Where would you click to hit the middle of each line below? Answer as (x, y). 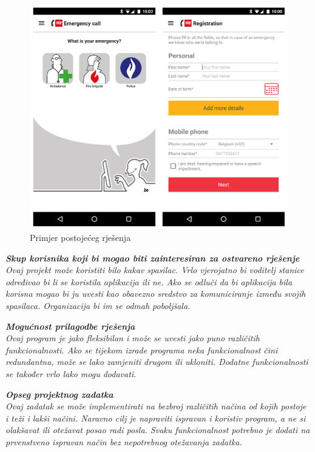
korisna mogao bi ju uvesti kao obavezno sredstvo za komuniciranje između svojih (156, 294)
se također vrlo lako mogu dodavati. (71, 374)
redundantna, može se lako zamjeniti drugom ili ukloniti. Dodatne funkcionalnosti (157, 362)
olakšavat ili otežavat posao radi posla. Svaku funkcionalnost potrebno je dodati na (158, 430)
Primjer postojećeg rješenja (80, 238)
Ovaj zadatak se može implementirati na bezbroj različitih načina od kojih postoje (156, 406)
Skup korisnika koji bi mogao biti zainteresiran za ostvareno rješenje (153, 258)
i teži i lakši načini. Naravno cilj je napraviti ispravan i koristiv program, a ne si (156, 418)
